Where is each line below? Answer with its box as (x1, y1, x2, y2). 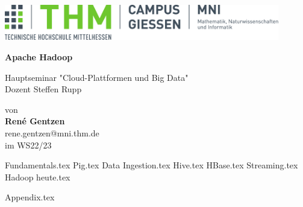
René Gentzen (5, 115, 65, 127)
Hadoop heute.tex (5, 170, 70, 183)
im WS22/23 (5, 138, 52, 151)
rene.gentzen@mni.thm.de (5, 127, 99, 139)
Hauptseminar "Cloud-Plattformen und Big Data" (5, 71, 189, 83)
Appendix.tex (5, 191, 55, 203)
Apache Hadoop (5, 51, 73, 63)
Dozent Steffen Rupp (5, 83, 82, 95)
